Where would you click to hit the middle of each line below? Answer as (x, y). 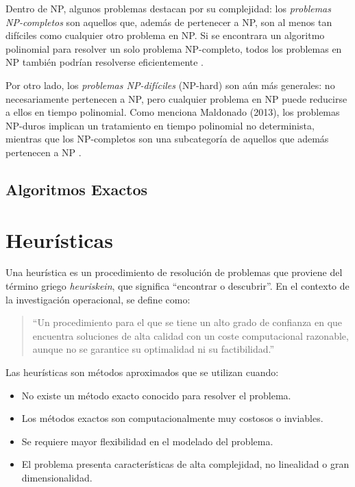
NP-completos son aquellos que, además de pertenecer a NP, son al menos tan (169, 22)
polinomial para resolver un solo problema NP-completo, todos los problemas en (174, 48)
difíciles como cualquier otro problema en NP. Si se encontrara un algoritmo (165, 35)
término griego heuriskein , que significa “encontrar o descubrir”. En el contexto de (177, 286)
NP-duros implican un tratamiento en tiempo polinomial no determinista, (160, 125)
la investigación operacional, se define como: (98, 299)
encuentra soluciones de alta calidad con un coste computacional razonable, (191, 335)
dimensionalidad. (57, 477)
